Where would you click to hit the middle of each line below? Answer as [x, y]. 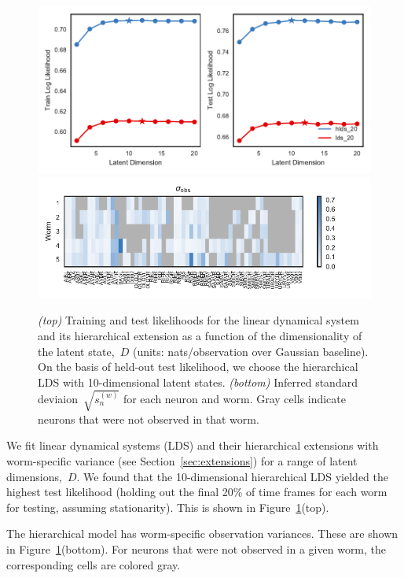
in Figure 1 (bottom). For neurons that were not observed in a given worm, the [196, 549]
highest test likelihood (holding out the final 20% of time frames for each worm [197, 492]
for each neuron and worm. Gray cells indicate [234, 398]
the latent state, [76, 351]
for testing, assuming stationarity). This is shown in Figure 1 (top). [168, 507]
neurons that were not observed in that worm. [149, 419]
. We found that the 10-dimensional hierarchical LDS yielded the [233, 476]
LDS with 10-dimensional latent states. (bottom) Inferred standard [198, 382]
